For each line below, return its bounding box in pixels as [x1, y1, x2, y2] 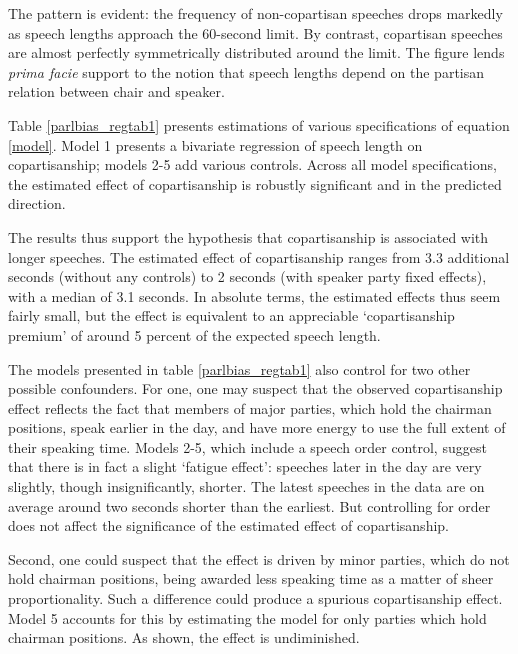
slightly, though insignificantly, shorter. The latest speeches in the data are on [8, 476, 485, 497]
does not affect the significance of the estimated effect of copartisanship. [8, 515, 449, 536]
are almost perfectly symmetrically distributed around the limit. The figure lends [8, 42, 505, 63]
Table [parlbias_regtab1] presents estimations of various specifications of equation [8, 114, 510, 135]
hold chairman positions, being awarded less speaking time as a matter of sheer [8, 568, 494, 589]
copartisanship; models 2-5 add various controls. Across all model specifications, [8, 154, 497, 175]
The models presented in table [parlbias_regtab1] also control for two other [8, 358, 471, 379]
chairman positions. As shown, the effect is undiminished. [8, 627, 360, 648]
